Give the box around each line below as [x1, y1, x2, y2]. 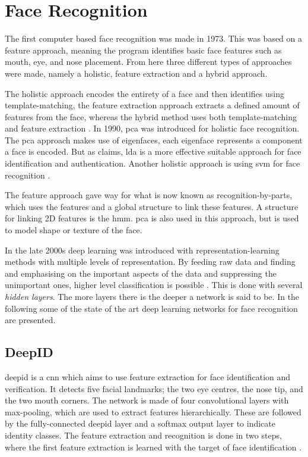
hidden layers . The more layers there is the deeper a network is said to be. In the [5, 290, 300, 302]
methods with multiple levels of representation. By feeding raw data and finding [5, 255, 296, 268]
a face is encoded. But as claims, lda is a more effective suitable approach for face [5, 145, 301, 158]
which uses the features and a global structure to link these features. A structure [5, 200, 299, 212]
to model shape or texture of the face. [5, 224, 142, 236]
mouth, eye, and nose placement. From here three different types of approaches [5, 55, 292, 68]
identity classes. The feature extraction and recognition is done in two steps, [5, 428, 282, 441]
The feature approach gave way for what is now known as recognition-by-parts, [5, 189, 293, 201]
